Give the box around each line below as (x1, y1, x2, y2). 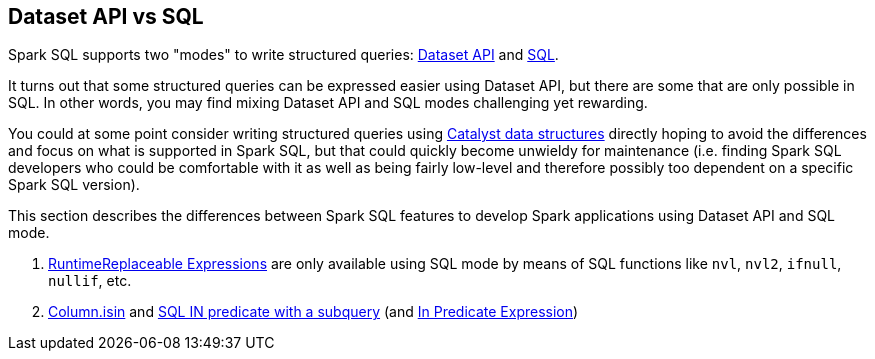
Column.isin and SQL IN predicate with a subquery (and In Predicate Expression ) (48, 303, 579, 321)
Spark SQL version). (8, 176, 140, 194)
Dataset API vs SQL (8, 4, 204, 29)
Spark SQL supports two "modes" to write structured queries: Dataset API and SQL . (8, 46, 559, 64)
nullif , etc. (48, 272, 132, 290)
